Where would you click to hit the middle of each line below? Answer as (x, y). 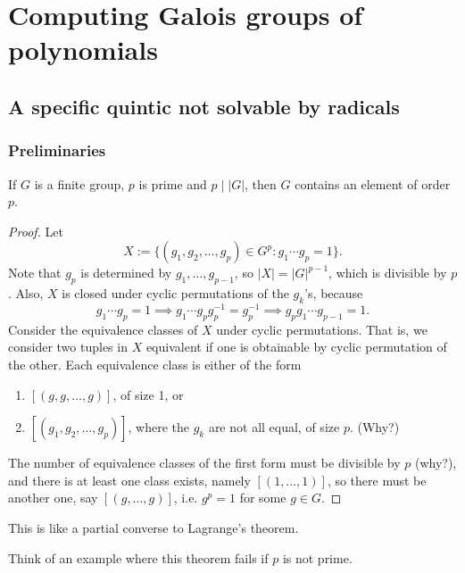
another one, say (53, 498)
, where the (158, 427)
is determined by (126, 273)
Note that (35, 273)
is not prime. (317, 557)
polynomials (83, 50)
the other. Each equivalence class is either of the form (155, 364)
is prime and (173, 183)
